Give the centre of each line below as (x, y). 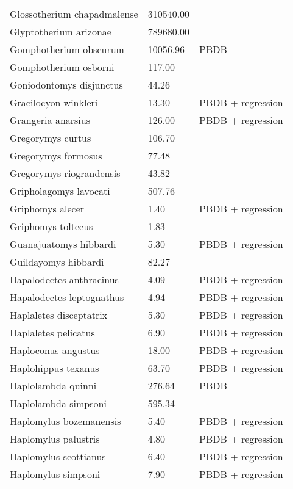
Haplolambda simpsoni (58, 403)
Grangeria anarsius (50, 120)
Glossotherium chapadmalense (74, 14)
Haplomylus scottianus (58, 456)
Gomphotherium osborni (62, 67)
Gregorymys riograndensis (65, 173)
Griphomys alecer (47, 208)
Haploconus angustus (55, 350)
